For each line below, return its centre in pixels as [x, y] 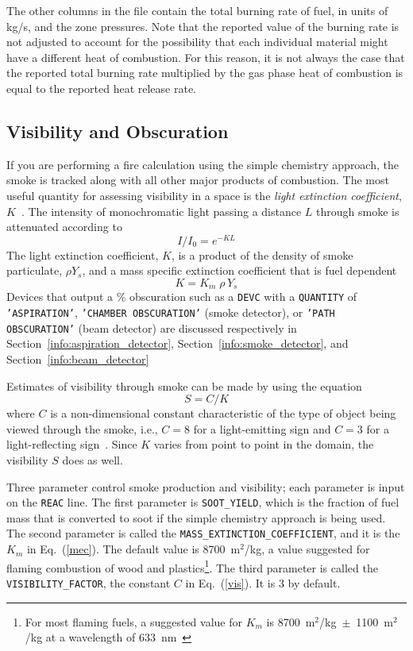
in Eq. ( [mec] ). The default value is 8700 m [133, 549]
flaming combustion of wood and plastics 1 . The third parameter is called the [192, 566]
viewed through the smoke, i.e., [82, 428]
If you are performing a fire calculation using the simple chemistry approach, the [203, 164]
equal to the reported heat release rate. [101, 88]
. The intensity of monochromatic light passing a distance [161, 211]
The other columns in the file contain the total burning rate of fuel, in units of [197, 10]
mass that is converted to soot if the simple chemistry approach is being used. [196, 517]
